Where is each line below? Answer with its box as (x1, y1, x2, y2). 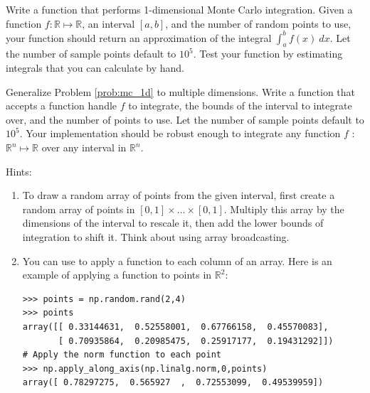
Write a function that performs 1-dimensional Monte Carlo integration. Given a (6, 2, 353, 16)
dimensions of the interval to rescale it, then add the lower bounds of (22, 215, 324, 230)
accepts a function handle (6, 98, 117, 113)
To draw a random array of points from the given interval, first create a (22, 188, 335, 203)
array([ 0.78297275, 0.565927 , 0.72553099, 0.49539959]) (22, 377, 324, 388)
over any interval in (41, 140, 127, 155)
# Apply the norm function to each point (22, 350, 221, 360)
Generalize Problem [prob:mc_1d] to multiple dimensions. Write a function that (6, 84, 356, 99)
